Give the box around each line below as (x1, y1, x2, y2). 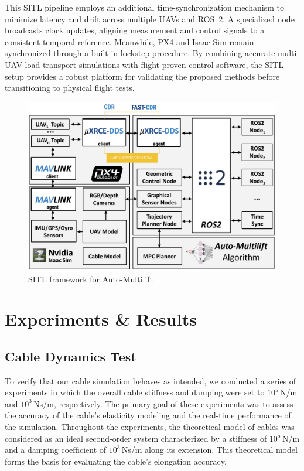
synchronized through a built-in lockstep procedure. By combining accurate (5, 47, 275, 59)
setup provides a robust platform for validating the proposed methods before (5, 70, 280, 82)
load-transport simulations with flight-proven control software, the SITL (25, 58, 283, 70)
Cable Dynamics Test (5, 347, 136, 365)
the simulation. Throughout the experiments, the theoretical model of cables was (5, 421, 295, 433)
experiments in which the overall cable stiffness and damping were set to (5, 386, 265, 398)
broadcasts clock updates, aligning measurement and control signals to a (5, 24, 265, 36)
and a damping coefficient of (5, 443, 107, 456)
